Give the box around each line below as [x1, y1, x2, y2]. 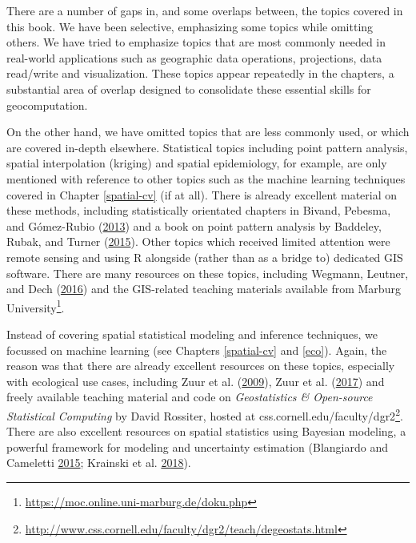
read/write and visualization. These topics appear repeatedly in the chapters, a [6, 65, 394, 82]
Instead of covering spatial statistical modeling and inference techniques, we [6, 325, 378, 342]
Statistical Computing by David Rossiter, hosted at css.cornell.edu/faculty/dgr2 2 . [6, 404, 403, 424]
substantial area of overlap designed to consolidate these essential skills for [6, 80, 371, 97]
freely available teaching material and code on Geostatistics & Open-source [6, 388, 373, 405]
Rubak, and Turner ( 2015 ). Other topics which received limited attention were [6, 233, 390, 250]
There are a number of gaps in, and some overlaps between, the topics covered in [6, 2, 403, 18]
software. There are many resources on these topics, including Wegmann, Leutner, [6, 264, 409, 281]
